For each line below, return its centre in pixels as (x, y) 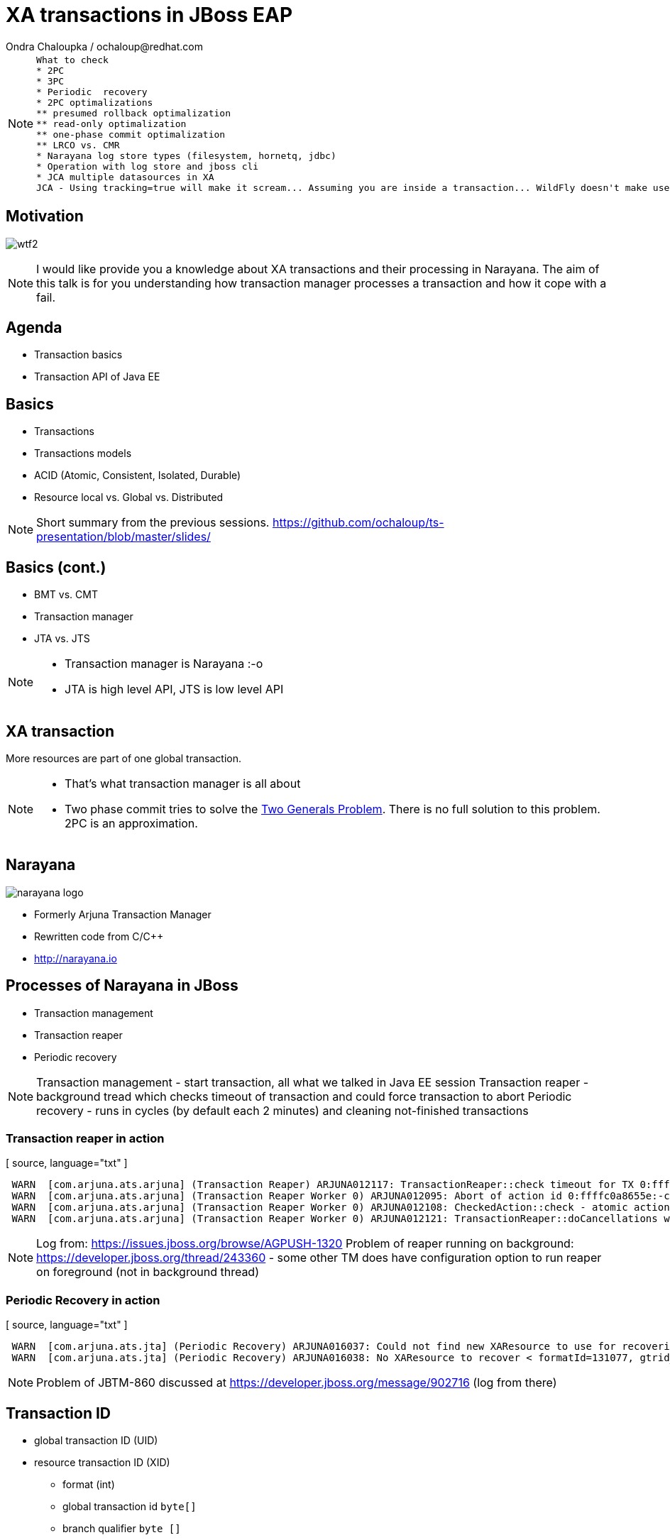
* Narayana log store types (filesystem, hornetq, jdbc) (186, 155)
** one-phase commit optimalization (131, 134)
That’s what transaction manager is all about (183, 783)
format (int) (89, 1484)
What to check (72, 60)
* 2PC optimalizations (95, 102)
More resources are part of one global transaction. (123, 758)
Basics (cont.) (56, 567)
